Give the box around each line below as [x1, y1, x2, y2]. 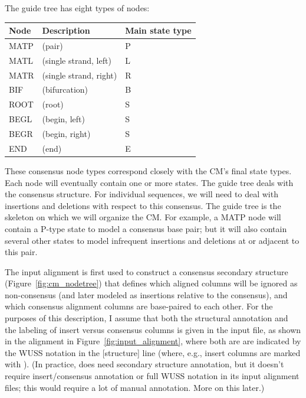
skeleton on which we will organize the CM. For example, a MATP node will [5, 211, 281, 223]
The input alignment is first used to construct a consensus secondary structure [5, 265, 288, 278]
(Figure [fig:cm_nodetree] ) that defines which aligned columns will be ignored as [5, 277, 298, 289]
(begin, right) [42, 128, 91, 139]
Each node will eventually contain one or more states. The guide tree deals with [5, 176, 294, 188]
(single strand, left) [42, 54, 111, 66]
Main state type [125, 24, 192, 37]
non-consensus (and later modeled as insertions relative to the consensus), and [5, 288, 288, 301]
